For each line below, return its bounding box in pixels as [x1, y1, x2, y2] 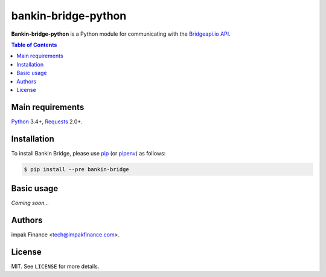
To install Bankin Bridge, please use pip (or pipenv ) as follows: [11, 149, 166, 157]
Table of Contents [11, 41, 57, 48]
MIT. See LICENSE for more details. [11, 263, 100, 270]
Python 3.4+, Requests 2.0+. [11, 118, 83, 125]
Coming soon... [11, 200, 50, 207]
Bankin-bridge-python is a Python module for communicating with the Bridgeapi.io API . [11, 30, 231, 37]
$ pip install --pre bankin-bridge [24, 166, 129, 172]
